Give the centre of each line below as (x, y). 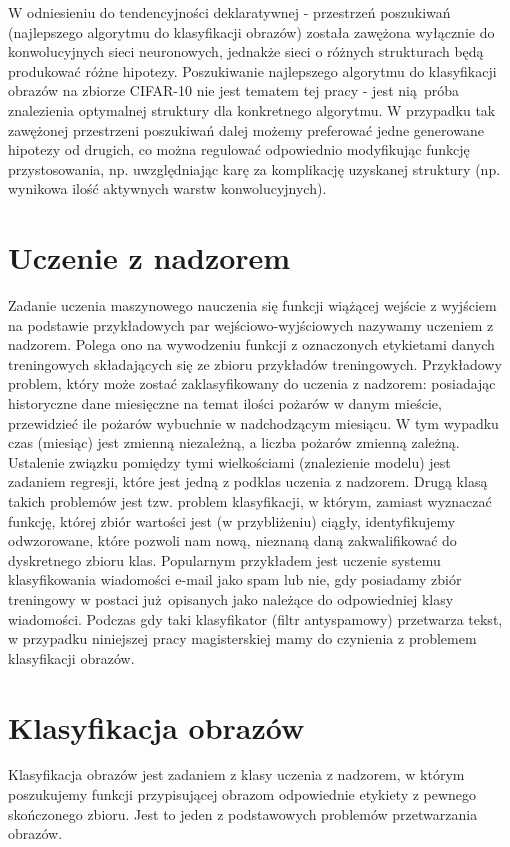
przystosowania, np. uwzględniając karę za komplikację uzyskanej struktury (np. (254, 168)
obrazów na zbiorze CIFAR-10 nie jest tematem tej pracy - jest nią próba (233, 90)
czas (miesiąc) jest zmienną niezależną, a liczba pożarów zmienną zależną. (234, 442)
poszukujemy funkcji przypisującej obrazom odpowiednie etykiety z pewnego (242, 794)
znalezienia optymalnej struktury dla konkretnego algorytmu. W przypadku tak (252, 109)
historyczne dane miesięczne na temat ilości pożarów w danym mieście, (225, 403)
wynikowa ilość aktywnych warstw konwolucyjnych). (167, 188)
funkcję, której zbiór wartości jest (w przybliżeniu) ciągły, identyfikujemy (232, 520)
